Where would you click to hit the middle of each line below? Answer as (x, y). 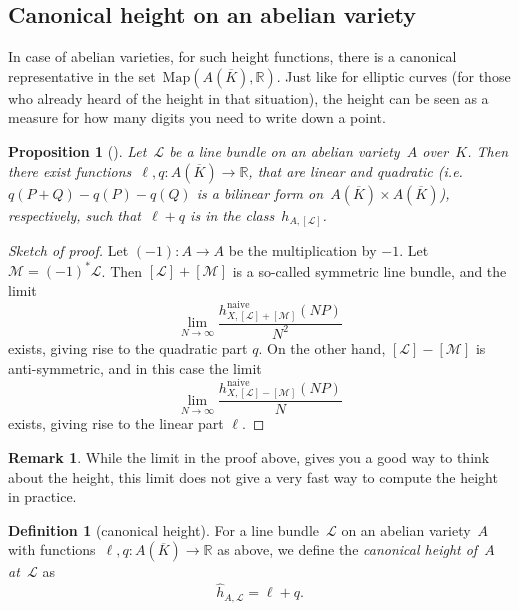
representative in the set (82, 75)
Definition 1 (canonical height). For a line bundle (163, 529)
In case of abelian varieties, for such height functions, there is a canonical (232, 56)
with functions (52, 549)
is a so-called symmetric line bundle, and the (369, 270)
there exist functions (70, 170)
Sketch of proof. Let (68, 250)
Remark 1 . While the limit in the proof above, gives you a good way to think (249, 457)
